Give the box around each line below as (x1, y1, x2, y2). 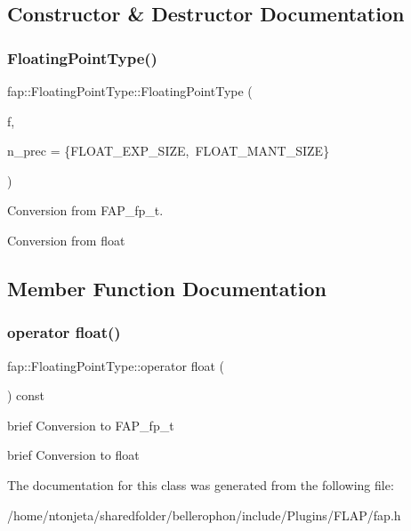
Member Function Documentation (7, 274, 327, 302)
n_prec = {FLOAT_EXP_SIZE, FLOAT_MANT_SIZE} (7, 141, 330, 160)
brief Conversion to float (7, 446, 140, 464)
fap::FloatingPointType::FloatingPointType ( (7, 82, 253, 100)
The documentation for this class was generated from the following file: (7, 475, 394, 494)
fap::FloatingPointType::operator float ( (7, 356, 224, 374)
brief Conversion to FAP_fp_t (7, 415, 174, 434)
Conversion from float (7, 230, 125, 249)
